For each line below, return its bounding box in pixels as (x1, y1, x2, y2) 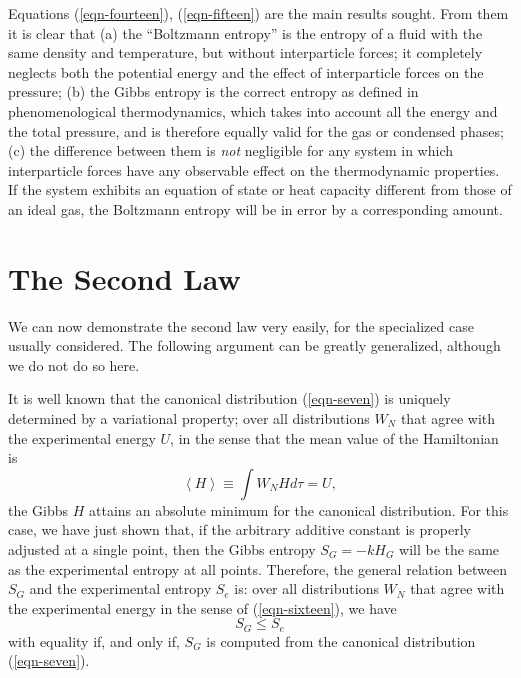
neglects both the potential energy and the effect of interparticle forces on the (8, 61, 484, 82)
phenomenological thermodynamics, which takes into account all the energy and (8, 100, 498, 121)
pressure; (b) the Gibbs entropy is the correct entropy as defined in (8, 81, 419, 102)
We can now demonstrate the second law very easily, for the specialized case (8, 315, 474, 336)
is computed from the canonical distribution (206, 630, 476, 651)
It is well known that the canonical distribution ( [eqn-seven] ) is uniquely (8, 388, 451, 409)
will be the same (399, 539, 500, 559)
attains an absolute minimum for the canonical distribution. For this (89, 499, 509, 520)
